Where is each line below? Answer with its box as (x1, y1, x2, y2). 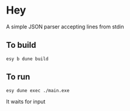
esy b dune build (6, 56, 49, 62)
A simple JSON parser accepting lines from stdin (6, 23, 125, 30)
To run (6, 72, 31, 82)
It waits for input (6, 98, 46, 105)
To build (6, 40, 36, 50)
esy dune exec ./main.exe (6, 87, 69, 93)
